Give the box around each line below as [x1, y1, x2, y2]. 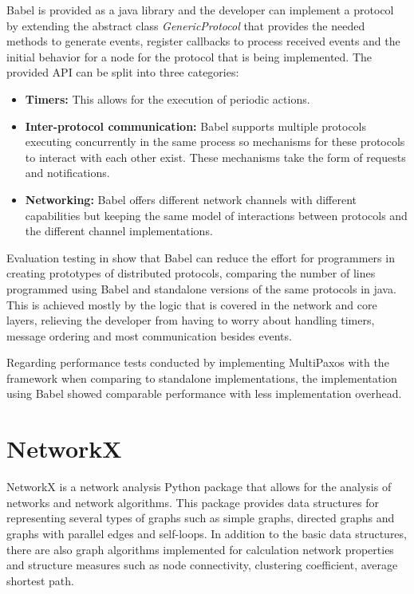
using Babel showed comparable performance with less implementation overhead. [6, 385, 402, 402]
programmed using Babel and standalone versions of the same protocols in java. [6, 280, 396, 297]
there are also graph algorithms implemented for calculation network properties [6, 541, 394, 557]
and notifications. [25, 164, 110, 181]
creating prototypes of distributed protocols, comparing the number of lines [6, 265, 376, 281]
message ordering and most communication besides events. [6, 327, 292, 344]
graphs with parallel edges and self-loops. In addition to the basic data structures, [6, 525, 407, 541]
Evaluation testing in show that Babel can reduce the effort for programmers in [6, 249, 395, 266]
